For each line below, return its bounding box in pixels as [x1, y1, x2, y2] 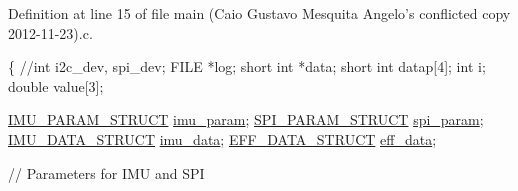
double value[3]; [8, 75, 104, 96]
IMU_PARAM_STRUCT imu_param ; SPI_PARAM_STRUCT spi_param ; [8, 109, 484, 130]
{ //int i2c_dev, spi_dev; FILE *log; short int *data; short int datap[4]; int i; [8, 56, 486, 77]
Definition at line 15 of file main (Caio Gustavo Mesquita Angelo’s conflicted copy [8, 3, 511, 23]
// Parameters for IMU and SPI [8, 162, 205, 183]
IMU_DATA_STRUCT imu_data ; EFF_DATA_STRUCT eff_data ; [8, 128, 437, 149]
